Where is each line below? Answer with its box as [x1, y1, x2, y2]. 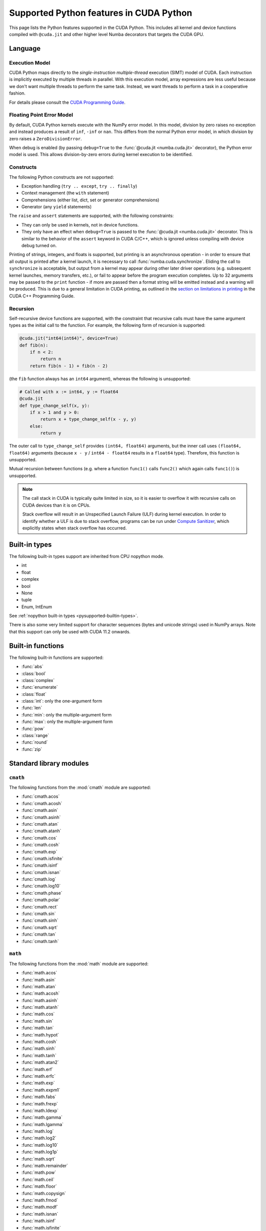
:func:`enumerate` [21, 684, 58, 690]
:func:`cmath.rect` [21, 904, 58, 909]
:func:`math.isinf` [21, 1218, 56, 1224]
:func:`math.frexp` [21, 1101, 59, 1106]
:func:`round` [21, 739, 48, 745]
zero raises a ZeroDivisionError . [9, 135, 82, 141]
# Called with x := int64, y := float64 [19, 389, 118, 394]
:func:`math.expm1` [21, 1087, 61, 1093]
